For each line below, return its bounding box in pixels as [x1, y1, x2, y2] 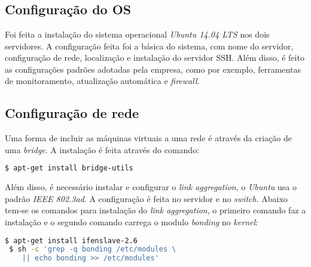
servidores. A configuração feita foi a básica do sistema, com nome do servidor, [5, 39, 294, 52]
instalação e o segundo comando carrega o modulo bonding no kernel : [5, 216, 258, 228]
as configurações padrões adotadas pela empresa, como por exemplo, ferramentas [5, 63, 301, 75]
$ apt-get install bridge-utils [5, 164, 133, 173]
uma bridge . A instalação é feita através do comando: [5, 143, 200, 156]
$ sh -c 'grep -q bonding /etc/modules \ [9, 245, 176, 254]
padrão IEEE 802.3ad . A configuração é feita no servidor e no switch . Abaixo [5, 192, 288, 204]
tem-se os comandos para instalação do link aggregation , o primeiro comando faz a [5, 204, 306, 216]
